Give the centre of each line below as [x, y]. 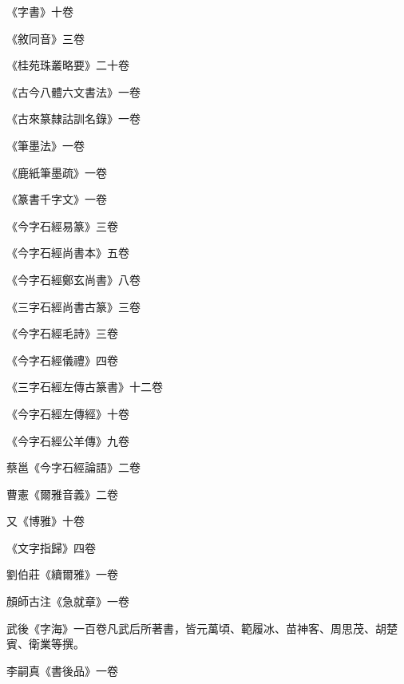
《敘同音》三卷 [46, 38]
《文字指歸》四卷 [51, 547]
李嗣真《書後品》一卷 [62, 670]
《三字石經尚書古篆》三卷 [73, 306]
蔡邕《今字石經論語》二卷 [73, 467]
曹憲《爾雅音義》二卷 [62, 494]
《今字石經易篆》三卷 [62, 225]
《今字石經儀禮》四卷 [62, 360]
